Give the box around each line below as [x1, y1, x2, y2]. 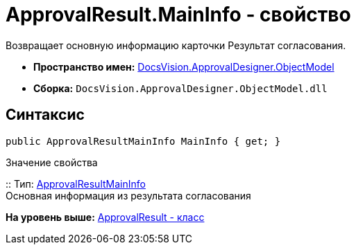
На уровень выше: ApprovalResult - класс [6, 211, 205, 223]
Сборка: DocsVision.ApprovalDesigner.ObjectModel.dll [33, 82, 328, 94]
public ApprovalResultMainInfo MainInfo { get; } [6, 135, 281, 147]
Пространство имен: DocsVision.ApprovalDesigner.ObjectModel [33, 60, 334, 73]
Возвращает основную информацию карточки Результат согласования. [6, 39, 346, 51]
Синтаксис [6, 106, 85, 124]
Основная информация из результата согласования [6, 189, 251, 202]
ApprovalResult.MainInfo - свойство [6, 3, 351, 26]
